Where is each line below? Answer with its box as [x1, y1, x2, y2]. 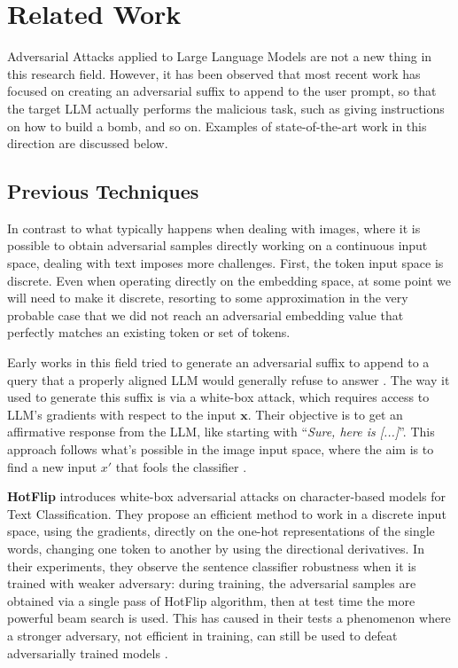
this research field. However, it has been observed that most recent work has [7, 64, 421, 83]
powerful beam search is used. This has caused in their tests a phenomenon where [7, 609, 451, 627]
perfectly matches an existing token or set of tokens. [7, 323, 291, 342]
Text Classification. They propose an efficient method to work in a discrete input [7, 504, 446, 523]
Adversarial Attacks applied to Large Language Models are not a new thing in [7, 47, 432, 66]
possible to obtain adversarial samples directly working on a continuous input [7, 236, 428, 255]
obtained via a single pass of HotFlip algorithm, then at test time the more [7, 591, 415, 609]
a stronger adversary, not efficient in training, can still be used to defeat [7, 625, 398, 644]
